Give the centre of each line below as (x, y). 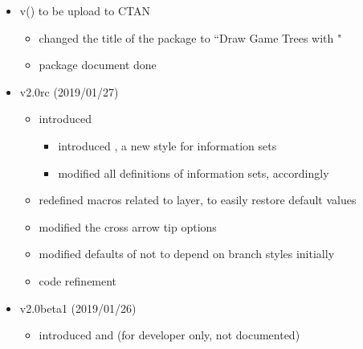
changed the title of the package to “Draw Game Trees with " (190, 37)
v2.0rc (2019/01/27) (69, 91)
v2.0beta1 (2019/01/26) (78, 308)
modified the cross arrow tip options (128, 226)
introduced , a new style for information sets (167, 145)
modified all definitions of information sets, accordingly (194, 172)
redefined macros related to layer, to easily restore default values (198, 200)
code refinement (78, 280)
